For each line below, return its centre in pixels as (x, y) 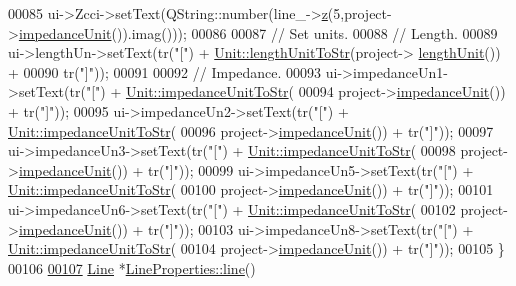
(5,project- (359, 13)
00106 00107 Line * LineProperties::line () (132, 267)
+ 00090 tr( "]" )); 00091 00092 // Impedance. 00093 (165, 71)
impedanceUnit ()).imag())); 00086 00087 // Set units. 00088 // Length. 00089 (258, 32)
